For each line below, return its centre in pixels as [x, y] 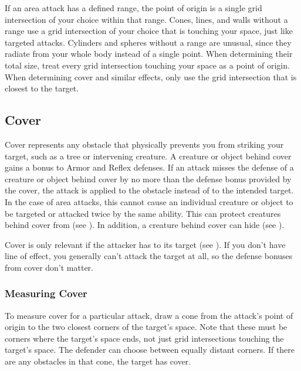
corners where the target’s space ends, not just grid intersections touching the [144, 338]
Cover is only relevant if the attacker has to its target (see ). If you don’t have [145, 244]
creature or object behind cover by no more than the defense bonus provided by [148, 178]
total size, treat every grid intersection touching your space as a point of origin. [147, 65]
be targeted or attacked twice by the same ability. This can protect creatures [143, 213]
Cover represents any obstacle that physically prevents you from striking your [144, 144]
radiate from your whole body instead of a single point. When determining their [149, 54]
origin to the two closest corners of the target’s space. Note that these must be [146, 327]
